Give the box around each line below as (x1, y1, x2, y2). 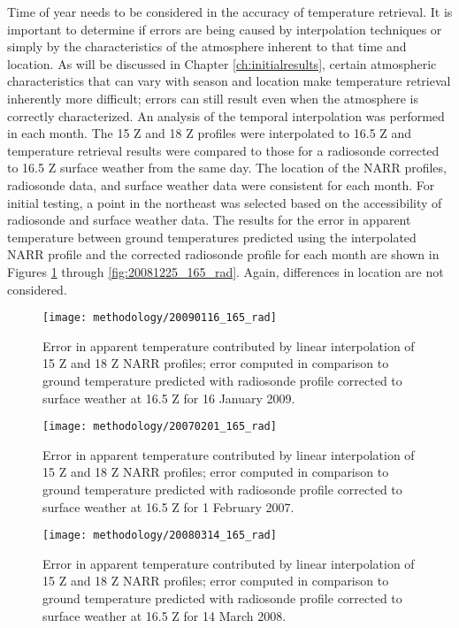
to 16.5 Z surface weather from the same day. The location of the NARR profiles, (7, 158, 447, 177)
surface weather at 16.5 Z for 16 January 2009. (42, 388, 295, 407)
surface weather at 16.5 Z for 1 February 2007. (42, 497, 295, 516)
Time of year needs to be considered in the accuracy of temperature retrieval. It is (7, 3, 453, 20)
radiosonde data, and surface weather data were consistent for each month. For (7, 175, 435, 194)
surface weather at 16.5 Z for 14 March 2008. (42, 606, 287, 624)
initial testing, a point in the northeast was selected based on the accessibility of (7, 193, 442, 211)
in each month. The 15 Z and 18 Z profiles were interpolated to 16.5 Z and (7, 124, 412, 142)
